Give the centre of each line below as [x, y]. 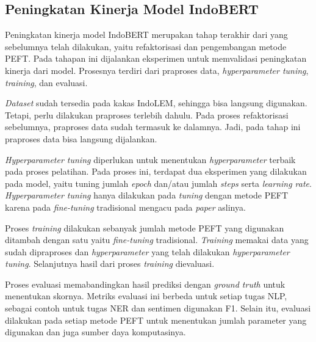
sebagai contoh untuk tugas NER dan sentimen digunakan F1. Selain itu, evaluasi [158, 308]
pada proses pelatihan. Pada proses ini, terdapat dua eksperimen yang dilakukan [156, 171]
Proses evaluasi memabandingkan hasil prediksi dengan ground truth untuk [145, 284]
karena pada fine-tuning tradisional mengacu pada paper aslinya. [125, 207]
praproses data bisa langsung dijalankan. [81, 138]
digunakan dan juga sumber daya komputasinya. [95, 332]
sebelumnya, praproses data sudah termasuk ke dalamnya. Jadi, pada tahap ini [153, 127]
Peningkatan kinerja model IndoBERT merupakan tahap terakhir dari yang [146, 35]
